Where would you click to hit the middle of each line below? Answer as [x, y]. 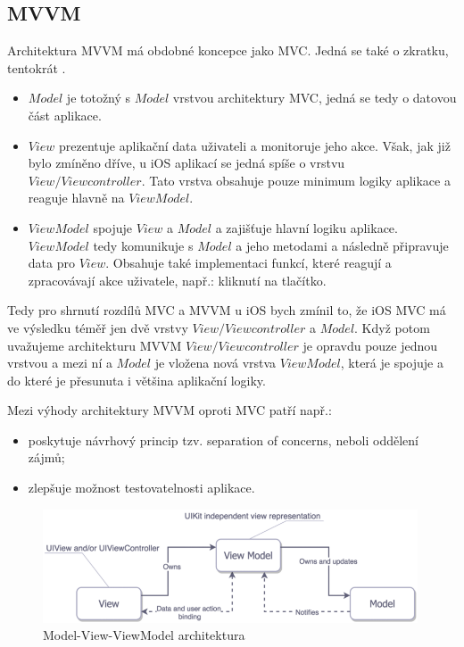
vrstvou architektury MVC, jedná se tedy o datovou [315, 98]
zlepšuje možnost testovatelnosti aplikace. [141, 488]
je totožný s [99, 98]
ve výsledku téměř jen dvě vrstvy [98, 327]
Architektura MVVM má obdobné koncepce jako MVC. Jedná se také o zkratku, [228, 50]
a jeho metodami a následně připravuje [342, 245]
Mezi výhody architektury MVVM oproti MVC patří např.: [170, 410]
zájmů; [46, 457]
